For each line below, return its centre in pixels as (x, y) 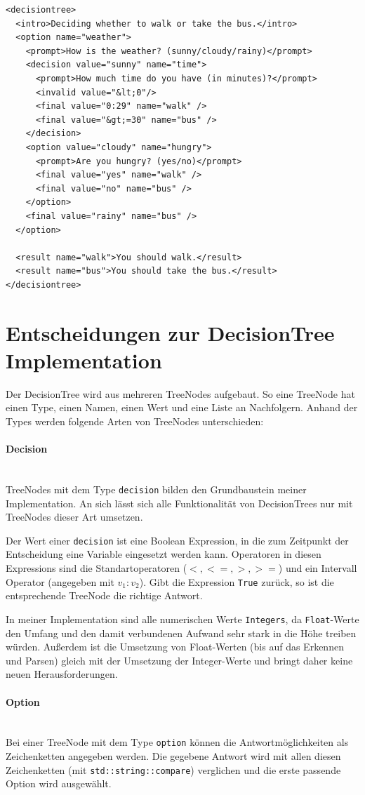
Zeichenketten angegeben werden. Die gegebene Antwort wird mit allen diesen (173, 755)
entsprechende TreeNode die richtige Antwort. (104, 595)
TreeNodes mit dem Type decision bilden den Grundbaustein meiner (156, 489)
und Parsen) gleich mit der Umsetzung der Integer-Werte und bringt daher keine (179, 660)
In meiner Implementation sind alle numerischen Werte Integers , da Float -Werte (182, 619)
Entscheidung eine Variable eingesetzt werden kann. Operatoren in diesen (164, 554)
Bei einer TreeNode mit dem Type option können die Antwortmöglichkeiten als (177, 742)
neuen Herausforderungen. (62, 674)
